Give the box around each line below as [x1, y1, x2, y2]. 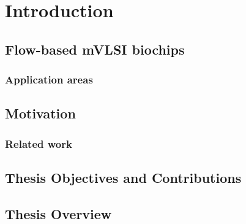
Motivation [5, 104, 76, 123]
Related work [5, 136, 72, 151]
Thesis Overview [5, 204, 112, 223]
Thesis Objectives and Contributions [5, 168, 242, 187]
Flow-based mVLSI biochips [5, 39, 185, 58]
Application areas [5, 72, 93, 87]
